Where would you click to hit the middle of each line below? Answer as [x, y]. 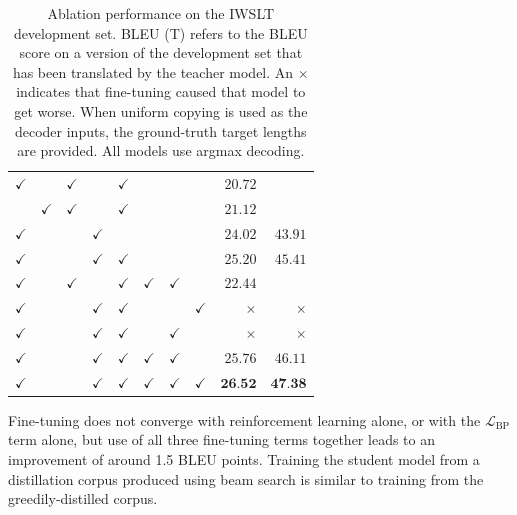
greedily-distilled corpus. [83, 498]
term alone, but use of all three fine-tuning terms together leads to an [221, 439]
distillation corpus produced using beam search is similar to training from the [246, 478]
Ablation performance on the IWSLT [161, 13]
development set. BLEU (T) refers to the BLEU [160, 32]
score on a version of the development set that [161, 52]
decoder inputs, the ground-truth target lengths [160, 130]
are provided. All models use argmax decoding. [161, 150]
